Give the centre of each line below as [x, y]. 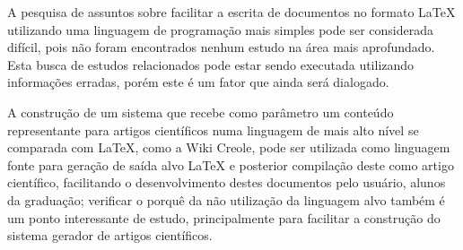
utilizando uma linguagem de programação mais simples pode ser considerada [220, 29]
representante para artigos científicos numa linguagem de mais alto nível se [213, 129]
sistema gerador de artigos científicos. [110, 235]
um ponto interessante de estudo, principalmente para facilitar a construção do [224, 217]
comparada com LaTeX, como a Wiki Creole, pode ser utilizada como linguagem [229, 147]
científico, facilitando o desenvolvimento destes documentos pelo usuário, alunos [227, 182]
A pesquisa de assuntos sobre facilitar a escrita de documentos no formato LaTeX [231, 12]
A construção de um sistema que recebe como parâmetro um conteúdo [201, 112]
